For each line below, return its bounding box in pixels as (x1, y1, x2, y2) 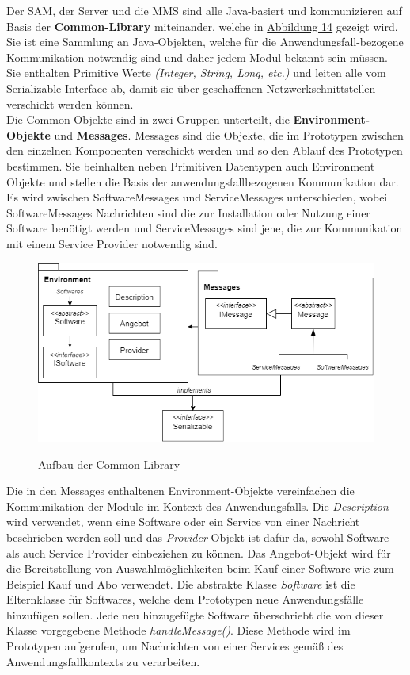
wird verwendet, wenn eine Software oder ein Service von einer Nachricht (6, 513, 360, 530)
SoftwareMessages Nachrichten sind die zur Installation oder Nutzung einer (6, 204, 370, 221)
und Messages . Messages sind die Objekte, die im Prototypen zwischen (54, 126, 404, 143)
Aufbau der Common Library (38, 455, 180, 472)
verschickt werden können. (6, 95, 134, 112)
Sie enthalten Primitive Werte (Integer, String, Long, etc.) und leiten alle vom (6, 64, 386, 81)
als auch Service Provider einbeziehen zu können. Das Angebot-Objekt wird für (6, 544, 391, 561)
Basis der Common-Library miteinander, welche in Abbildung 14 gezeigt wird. (6, 17, 398, 34)
